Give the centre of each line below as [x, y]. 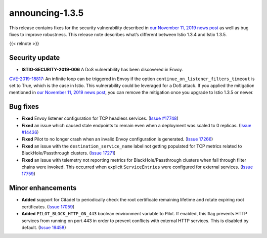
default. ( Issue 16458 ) [44, 227]
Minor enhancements [43, 188]
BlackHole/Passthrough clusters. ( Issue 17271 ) [68, 153]
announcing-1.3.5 [46, 13]
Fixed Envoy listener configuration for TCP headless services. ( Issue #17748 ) [100, 118]
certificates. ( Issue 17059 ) [48, 207]
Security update [35, 58]
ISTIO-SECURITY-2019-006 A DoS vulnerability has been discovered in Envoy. [102, 70]
